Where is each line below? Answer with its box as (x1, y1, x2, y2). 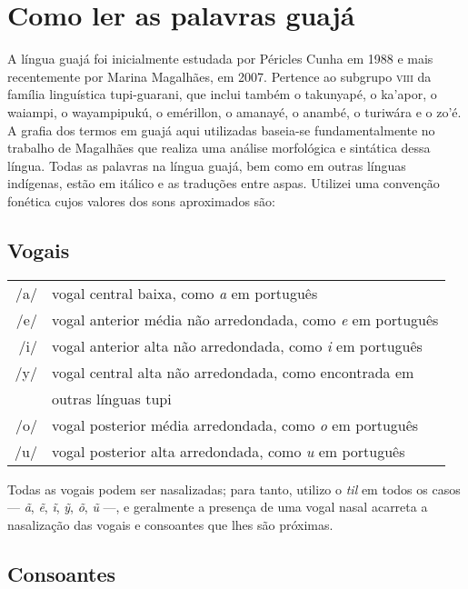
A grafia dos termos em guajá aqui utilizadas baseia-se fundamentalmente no (7, 120, 435, 139)
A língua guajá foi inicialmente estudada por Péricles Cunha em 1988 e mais (7, 49, 433, 68)
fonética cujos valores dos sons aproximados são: (7, 191, 275, 210)
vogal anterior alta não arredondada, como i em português (51, 334, 423, 356)
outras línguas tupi (51, 387, 172, 409)
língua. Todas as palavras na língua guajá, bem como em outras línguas (7, 155, 406, 175)
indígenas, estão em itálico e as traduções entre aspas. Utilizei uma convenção (7, 174, 440, 193)
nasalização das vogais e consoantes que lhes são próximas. (7, 514, 334, 534)
